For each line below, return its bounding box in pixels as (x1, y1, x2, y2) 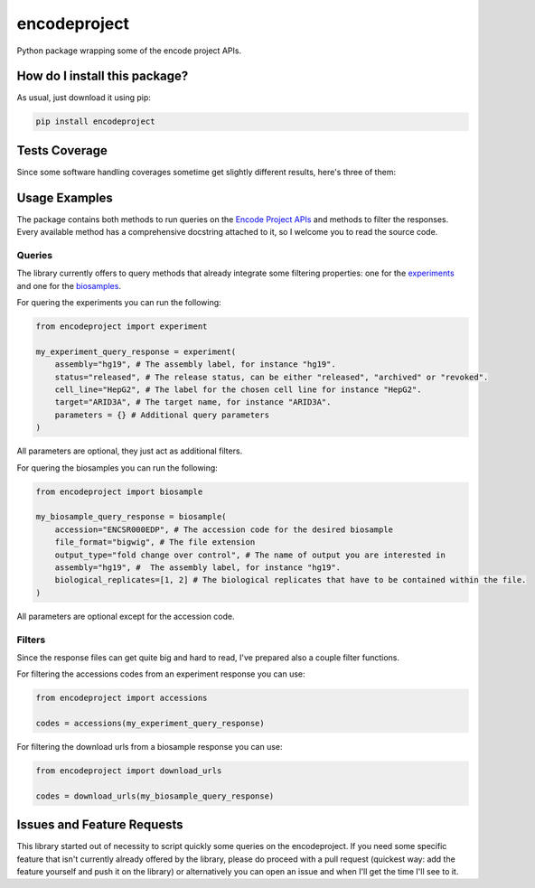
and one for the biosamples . (16, 280, 122, 291)
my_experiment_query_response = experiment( (35, 346, 237, 357)
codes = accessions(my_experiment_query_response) (35, 718, 266, 729)
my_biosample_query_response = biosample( (35, 511, 227, 522)
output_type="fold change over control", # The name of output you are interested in (54, 549, 446, 560)
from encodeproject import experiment (35, 322, 208, 332)
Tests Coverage (16, 143, 108, 158)
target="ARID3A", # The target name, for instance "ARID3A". (54, 397, 332, 407)
